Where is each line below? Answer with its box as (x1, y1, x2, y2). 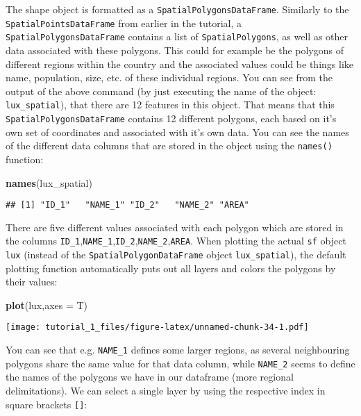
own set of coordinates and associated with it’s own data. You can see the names (6, 124, 349, 139)
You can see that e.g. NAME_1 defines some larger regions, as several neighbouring (6, 342, 350, 357)
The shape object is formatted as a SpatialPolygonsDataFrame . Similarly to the (6, 2, 349, 16)
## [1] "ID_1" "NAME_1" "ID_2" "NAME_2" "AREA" (6, 200, 249, 210)
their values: (6, 274, 58, 289)
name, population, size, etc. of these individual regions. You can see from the (6, 70, 333, 85)
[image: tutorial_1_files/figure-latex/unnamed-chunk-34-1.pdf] (6, 322, 309, 333)
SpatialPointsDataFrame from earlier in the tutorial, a (6, 15, 242, 30)
